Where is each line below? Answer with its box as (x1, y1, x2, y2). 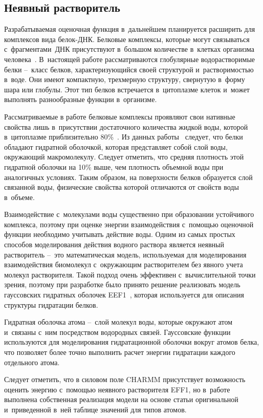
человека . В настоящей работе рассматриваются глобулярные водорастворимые (4, 53, 255, 64)
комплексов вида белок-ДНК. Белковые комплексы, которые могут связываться (4, 33, 250, 44)
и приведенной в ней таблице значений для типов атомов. (4, 404, 187, 414)
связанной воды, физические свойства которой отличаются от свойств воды (4, 182, 239, 192)
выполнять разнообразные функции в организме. (4, 94, 157, 105)
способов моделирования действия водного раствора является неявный (4, 239, 225, 250)
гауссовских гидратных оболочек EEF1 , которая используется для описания (4, 289, 244, 300)
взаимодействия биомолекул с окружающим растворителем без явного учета (4, 259, 243, 270)
